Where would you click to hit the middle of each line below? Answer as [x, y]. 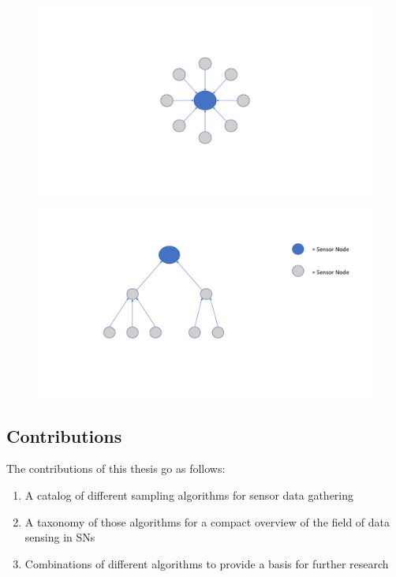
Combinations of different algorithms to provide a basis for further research [207, 563]
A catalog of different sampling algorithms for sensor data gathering [189, 495]
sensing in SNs [60, 537]
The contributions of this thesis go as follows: [116, 468]
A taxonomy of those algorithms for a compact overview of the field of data [207, 521]
